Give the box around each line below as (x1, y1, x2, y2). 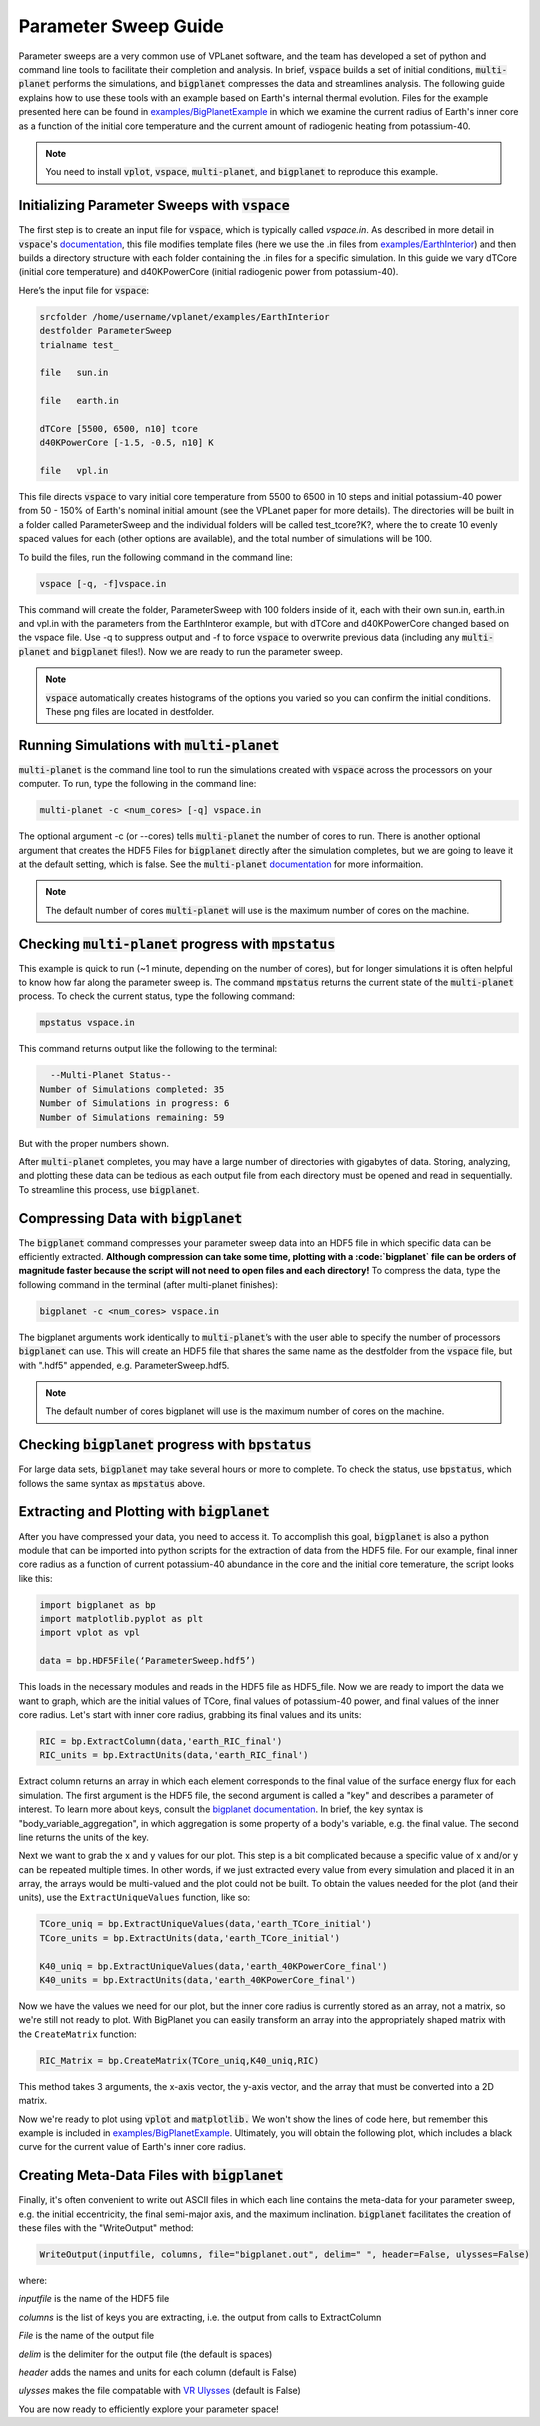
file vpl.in (39, 465, 109, 477)
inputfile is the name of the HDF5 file (18, 2293, 170, 2305)
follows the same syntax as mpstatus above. (18, 1477, 205, 1489)
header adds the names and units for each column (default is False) (18, 2366, 297, 2378)
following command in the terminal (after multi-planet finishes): (18, 1278, 279, 1290)
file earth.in (39, 395, 120, 407)
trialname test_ (39, 339, 120, 350)
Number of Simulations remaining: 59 (39, 1111, 225, 1123)
